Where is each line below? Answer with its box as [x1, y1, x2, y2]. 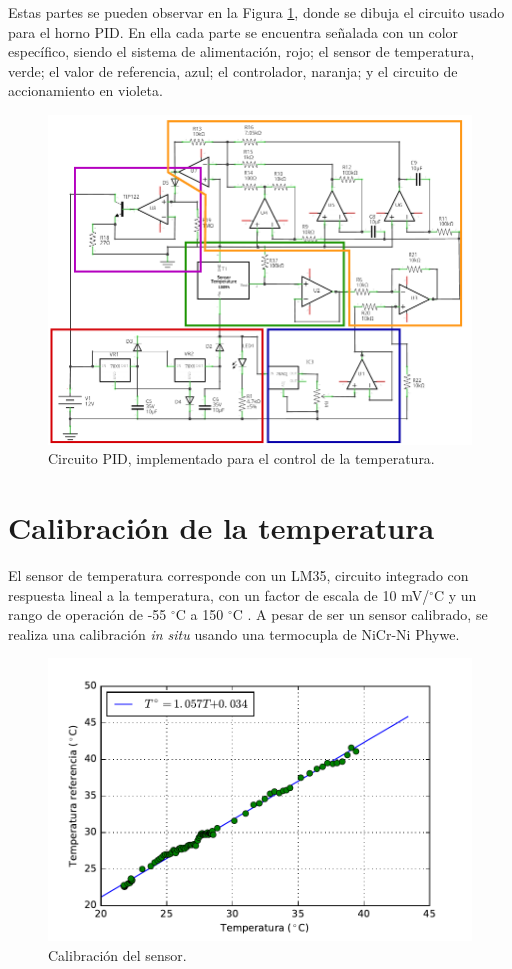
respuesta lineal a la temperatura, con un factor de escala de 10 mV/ [8, 584, 430, 605]
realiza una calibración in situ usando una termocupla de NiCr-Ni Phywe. [8, 623, 460, 644]
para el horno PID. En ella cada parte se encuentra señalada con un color [8, 21, 459, 42]
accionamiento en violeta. [8, 80, 163, 101]
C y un [433, 584, 477, 605]
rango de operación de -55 [8, 604, 167, 625]
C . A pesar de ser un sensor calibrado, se [232, 604, 488, 625]
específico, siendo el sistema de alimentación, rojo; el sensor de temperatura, [8, 41, 475, 62]
